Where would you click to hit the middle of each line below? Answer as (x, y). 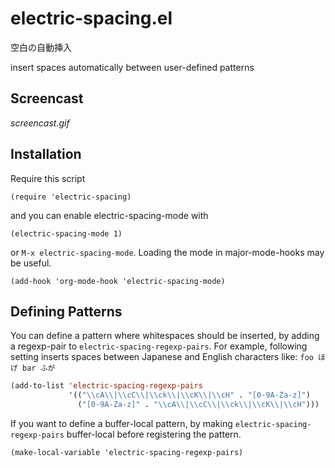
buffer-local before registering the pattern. (154, 434)
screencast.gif (40, 123)
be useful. (31, 263)
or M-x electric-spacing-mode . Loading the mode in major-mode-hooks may (167, 252)
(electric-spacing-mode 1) (66, 233)
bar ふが (39, 368)
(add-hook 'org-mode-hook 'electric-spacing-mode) (118, 281)
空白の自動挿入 (41, 47)
